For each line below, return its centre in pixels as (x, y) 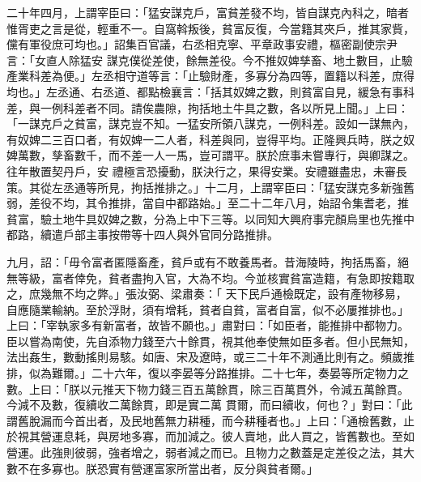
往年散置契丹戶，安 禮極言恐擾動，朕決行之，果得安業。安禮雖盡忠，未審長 (207, 171)
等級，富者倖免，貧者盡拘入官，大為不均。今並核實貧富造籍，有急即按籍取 (216, 277)
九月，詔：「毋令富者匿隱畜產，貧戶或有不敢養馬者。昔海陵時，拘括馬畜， (202, 261)
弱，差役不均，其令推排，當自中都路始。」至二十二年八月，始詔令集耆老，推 (208, 203)
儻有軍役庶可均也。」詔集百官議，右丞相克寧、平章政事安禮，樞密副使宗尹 (202, 44)
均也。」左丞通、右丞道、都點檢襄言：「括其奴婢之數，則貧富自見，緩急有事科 (210, 91)
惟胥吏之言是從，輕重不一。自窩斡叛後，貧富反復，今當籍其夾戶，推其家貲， (210, 28)
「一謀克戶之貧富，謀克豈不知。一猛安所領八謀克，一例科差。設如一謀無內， (210, 124)
